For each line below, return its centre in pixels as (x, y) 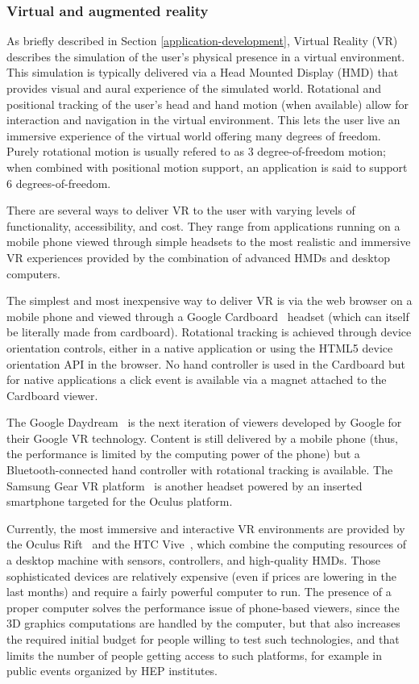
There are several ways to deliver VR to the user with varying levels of (181, 210)
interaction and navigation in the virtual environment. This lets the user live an (203, 120)
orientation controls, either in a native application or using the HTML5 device (200, 347)
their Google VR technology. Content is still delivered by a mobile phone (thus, (202, 438)
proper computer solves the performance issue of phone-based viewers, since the (203, 607)
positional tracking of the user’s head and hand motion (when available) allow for (207, 104)
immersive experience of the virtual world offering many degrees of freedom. (194, 135)
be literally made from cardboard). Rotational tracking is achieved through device (209, 332)
